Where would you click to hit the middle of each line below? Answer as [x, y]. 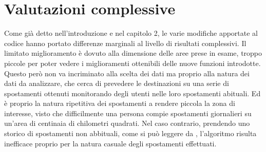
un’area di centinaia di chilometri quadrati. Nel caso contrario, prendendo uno [127, 123]
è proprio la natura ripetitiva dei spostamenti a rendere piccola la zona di [120, 103]
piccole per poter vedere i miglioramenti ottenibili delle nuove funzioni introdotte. [132, 63]
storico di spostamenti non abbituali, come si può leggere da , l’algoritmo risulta [130, 133]
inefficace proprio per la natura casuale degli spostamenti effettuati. [110, 143]
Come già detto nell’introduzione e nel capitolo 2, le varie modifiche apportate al [131, 33]
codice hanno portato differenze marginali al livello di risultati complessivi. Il [125, 43]
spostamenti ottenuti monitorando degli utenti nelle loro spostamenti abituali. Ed [132, 93]
